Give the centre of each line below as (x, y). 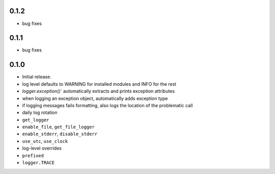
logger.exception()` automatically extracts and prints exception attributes (99, 91)
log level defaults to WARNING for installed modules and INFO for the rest (99, 84)
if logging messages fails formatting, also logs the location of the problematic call (107, 105)
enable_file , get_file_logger (59, 127)
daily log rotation (40, 113)
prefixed (33, 155)
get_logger (36, 120)
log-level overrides (42, 148)
